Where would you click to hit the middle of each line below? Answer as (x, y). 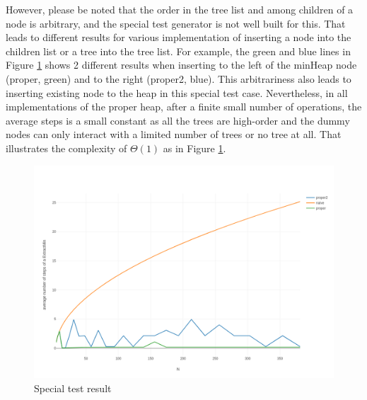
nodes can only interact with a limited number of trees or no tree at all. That (174, 134)
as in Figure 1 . (194, 148)
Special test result (73, 388)
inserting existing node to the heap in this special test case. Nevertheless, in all (177, 92)
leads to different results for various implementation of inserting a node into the (179, 37)
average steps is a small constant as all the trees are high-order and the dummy (178, 120)
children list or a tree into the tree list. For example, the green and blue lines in (178, 51)
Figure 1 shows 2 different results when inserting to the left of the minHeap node (181, 65)
